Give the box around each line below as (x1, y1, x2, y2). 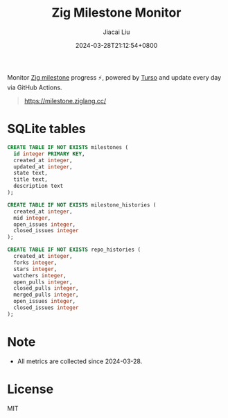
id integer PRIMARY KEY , (13, 150, 85, 157)
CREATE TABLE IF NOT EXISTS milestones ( (7, 143, 129, 150)
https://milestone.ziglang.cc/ (24, 96, 107, 105)
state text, (13, 170, 49, 177)
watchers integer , (13, 272, 67, 279)
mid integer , (13, 214, 51, 221)
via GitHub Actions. (7, 83, 62, 92)
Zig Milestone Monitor (51, 5, 182, 21)
